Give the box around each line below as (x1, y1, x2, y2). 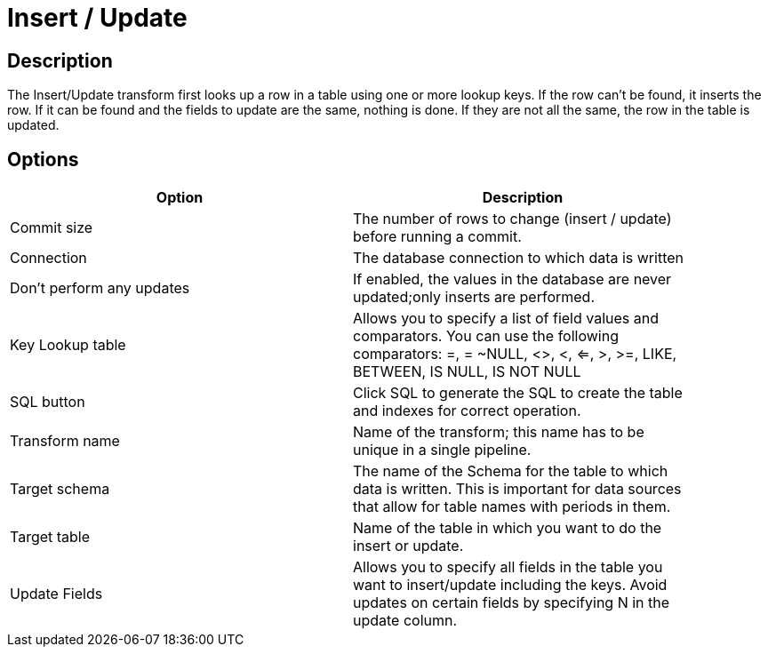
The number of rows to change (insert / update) (353, 210, 672, 228)
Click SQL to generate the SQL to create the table (353, 384, 683, 403)
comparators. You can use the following (353, 327, 619, 346)
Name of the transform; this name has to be (353, 423, 644, 442)
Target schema (10, 480, 110, 498)
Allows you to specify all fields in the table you (353, 558, 663, 577)
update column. (353, 611, 458, 630)
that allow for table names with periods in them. (353, 498, 671, 516)
